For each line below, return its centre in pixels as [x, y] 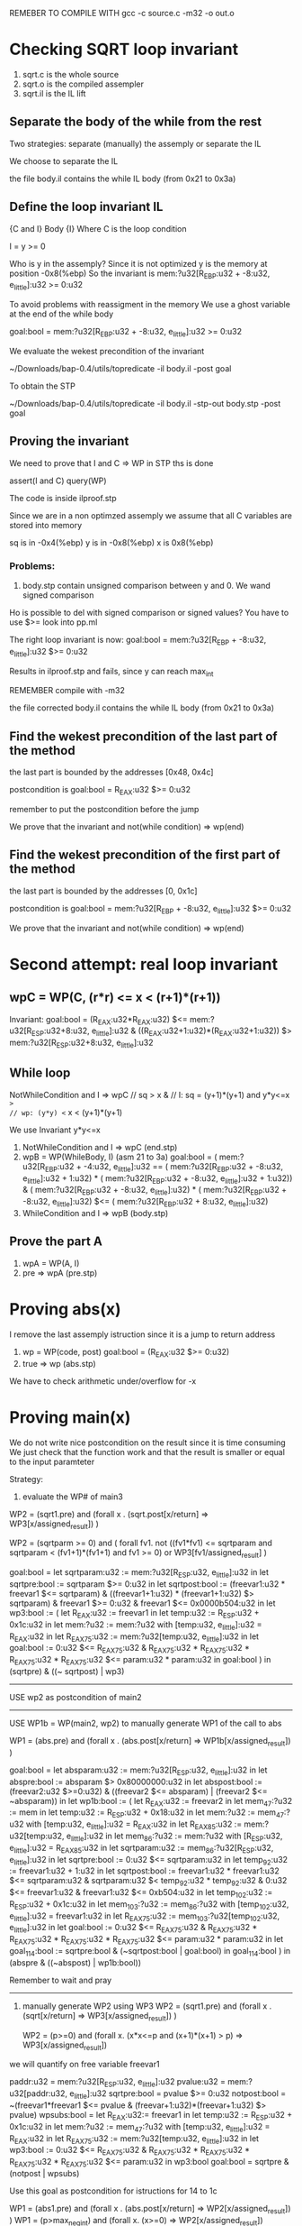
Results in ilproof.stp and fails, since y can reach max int [111, 672]
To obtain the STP [43, 386]
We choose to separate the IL [64, 160]
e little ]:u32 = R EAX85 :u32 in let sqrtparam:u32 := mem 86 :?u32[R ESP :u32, [142, 1849]
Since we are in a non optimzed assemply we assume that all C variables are [151, 515]
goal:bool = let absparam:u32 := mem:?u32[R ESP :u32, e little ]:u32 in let [138, 1771]
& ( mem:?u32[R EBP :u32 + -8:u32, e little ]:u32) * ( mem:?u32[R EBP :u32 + [155, 1191]
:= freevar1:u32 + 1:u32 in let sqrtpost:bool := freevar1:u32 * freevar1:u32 [145, 1871]
